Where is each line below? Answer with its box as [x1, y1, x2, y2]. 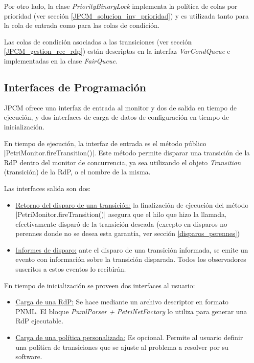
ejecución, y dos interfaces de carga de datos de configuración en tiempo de [4, 112, 229, 122]
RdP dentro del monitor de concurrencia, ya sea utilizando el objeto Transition [4, 157, 241, 167]
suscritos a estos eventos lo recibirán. [15, 264, 126, 274]
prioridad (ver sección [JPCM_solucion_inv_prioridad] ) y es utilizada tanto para [4, 10, 249, 21]
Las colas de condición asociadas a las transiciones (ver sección [4, 36, 192, 46]
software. [15, 351, 42, 362]
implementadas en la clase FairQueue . [4, 55, 117, 65]
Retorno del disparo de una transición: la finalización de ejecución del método [15, 199, 249, 210]
